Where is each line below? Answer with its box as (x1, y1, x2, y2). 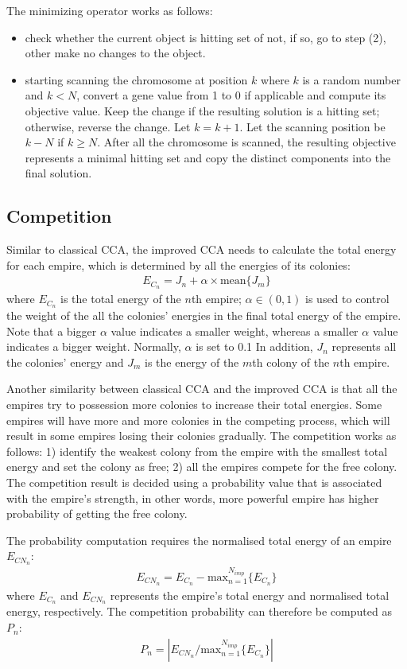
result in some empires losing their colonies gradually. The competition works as (6, 427, 397, 444)
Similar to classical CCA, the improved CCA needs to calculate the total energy (6, 241, 397, 258)
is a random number (302, 71, 401, 88)
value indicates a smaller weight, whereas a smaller (110, 322, 359, 339)
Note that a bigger (6, 322, 97, 339)
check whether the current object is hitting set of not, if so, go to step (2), (25, 29, 386, 45)
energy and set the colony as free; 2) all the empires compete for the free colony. (6, 458, 397, 475)
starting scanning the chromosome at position (25, 71, 248, 88)
